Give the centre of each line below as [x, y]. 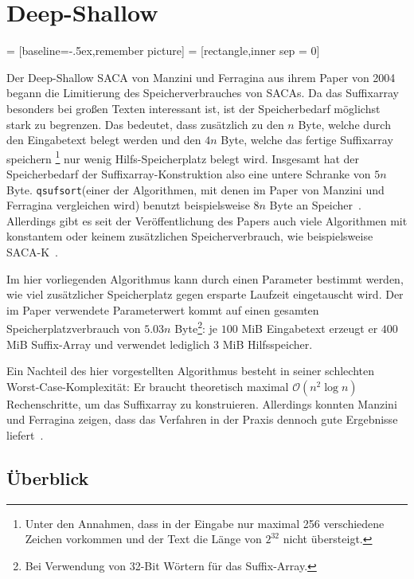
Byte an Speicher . [315, 205]
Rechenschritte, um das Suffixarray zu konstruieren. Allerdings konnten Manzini [202, 403]
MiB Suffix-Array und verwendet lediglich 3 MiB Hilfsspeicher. [160, 344]
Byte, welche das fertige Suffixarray [307, 140]
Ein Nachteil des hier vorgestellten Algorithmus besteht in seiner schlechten [190, 371]
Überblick [48, 477]
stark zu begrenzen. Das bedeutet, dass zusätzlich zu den [145, 124]
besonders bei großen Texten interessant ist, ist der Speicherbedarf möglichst [193, 108]
